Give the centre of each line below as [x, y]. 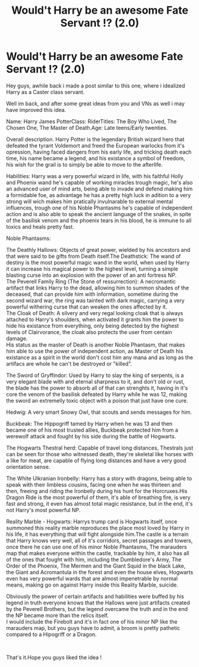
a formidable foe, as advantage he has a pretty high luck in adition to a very [99, 195]
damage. [17, 338]
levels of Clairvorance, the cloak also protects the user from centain [89, 332]
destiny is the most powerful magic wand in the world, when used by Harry [98, 262]
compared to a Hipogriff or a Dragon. [51, 634]
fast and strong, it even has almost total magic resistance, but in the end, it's [99, 503]
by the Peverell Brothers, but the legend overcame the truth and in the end [97, 609]
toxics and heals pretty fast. [40, 226]
